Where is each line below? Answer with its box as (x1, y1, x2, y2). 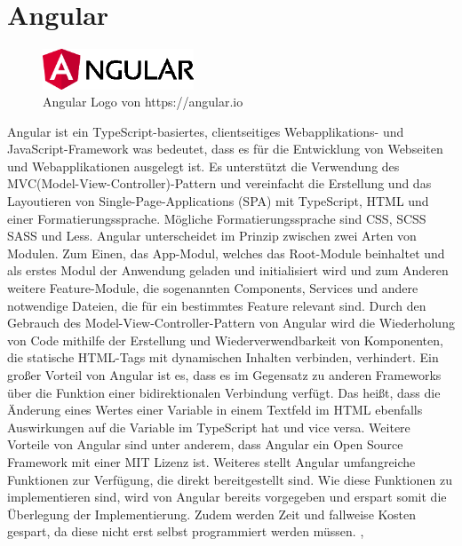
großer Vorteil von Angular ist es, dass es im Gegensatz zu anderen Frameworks (7, 366, 442, 384)
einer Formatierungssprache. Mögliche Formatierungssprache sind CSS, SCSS (7, 209, 426, 227)
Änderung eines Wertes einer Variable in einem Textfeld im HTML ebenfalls (7, 400, 423, 419)
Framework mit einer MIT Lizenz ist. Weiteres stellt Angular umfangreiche (7, 452, 416, 471)
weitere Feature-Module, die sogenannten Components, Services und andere (7, 279, 418, 297)
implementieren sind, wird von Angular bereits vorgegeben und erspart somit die (7, 487, 447, 506)
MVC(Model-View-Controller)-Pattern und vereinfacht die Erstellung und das (7, 174, 432, 193)
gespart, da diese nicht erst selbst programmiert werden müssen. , (7, 522, 364, 541)
